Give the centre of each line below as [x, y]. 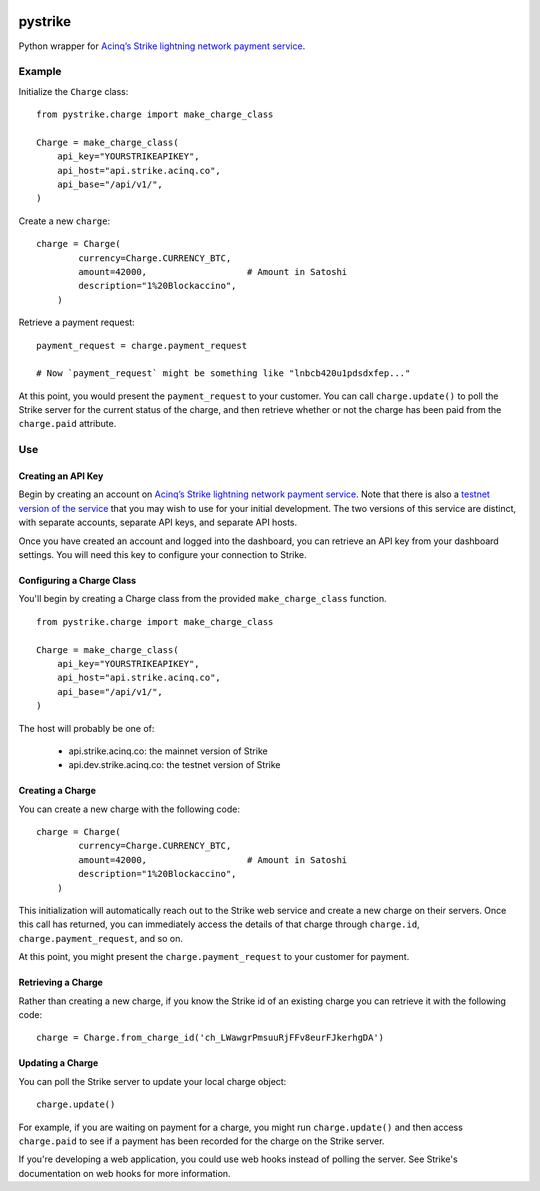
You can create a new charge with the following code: [129, 809]
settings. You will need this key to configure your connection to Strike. [162, 554]
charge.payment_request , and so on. [101, 938]
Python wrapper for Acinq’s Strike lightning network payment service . [162, 46]
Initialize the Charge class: [73, 91]
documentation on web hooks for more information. [124, 1173]
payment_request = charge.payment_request [142, 345]
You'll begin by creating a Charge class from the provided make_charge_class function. [202, 599]
